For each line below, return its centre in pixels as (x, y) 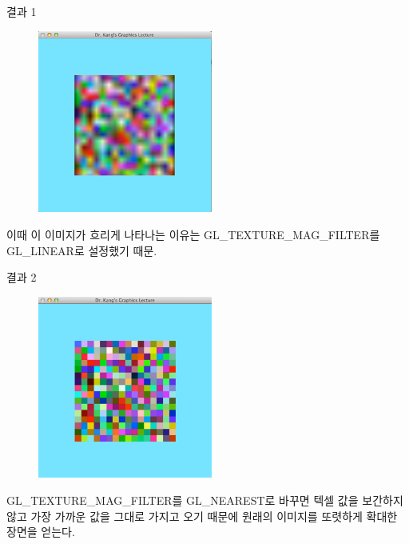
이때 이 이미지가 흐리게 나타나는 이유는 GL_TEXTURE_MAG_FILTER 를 (193, 234)
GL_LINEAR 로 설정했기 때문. (82, 250)
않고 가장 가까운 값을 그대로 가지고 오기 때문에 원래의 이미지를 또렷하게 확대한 (202, 516)
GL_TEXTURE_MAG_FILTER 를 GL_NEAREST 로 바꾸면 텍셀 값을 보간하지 (205, 500)
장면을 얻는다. (41, 532)
